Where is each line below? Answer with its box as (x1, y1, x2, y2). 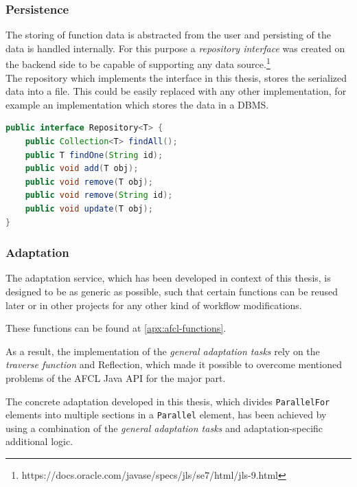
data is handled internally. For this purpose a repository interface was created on (5, 41, 345, 55)
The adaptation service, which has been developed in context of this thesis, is (5, 271, 331, 285)
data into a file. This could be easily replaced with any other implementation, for (5, 84, 347, 98)
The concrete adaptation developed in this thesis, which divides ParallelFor (5, 394, 330, 408)
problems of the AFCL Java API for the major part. (5, 370, 226, 385)
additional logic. (5, 434, 73, 449)
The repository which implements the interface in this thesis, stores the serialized (5, 70, 347, 84)
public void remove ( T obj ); (25, 177, 153, 187)
